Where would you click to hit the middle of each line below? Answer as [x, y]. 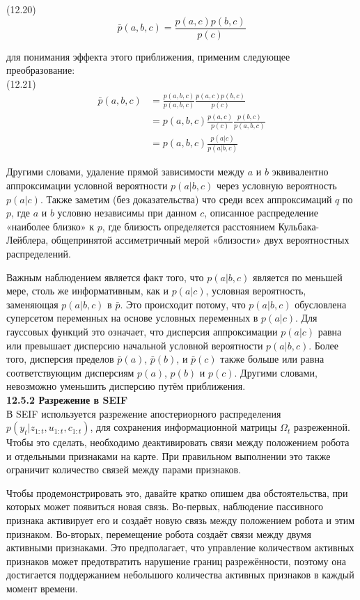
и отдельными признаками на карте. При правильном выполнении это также [169, 456]
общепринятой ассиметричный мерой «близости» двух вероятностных [200, 240]
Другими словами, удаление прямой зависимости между [126, 172]
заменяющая [32, 304]
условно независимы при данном [127, 213]
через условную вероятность [276, 185]
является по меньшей [298, 277]
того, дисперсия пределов [60, 359]
